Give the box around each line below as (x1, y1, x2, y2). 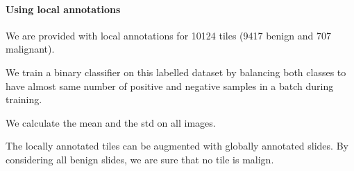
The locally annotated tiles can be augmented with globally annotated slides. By (6, 138, 348, 153)
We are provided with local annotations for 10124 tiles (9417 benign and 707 (6, 28, 331, 42)
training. (6, 92, 42, 107)
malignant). (6, 42, 55, 56)
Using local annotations (6, 1, 121, 16)
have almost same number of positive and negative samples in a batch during (6, 78, 334, 93)
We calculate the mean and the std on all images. (6, 115, 216, 129)
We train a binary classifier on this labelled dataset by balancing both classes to (6, 64, 346, 79)
